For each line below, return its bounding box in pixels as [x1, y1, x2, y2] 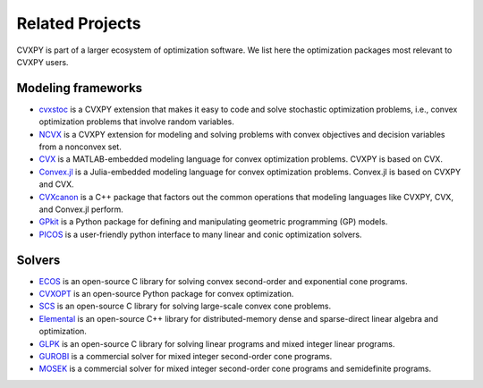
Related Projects [16, 13, 142, 33]
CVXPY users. [16, 56, 69, 67]
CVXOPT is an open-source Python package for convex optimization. [38, 289, 294, 299]
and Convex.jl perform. [38, 204, 124, 215]
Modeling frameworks [16, 80, 143, 96]
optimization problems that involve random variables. [38, 116, 234, 127]
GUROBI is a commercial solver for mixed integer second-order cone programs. [38, 351, 333, 361]
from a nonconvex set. [38, 141, 123, 152]
